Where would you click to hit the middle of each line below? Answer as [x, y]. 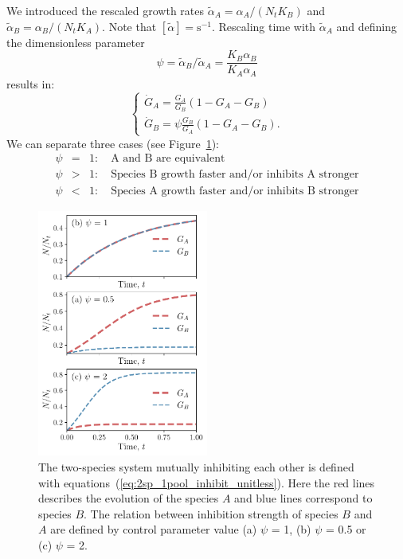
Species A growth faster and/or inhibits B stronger [235, 192]
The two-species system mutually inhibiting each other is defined [196, 467]
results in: [31, 83]
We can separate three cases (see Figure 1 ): [113, 143]
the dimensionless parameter [76, 42]
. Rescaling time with [264, 26]
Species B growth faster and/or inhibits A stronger [235, 175]
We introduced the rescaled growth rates [106, 10]
